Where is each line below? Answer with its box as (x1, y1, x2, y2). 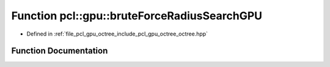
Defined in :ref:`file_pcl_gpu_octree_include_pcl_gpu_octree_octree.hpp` (26, 30, 208, 37)
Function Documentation (11, 46, 108, 56)
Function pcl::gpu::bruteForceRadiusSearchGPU (11, 9, 263, 22)
